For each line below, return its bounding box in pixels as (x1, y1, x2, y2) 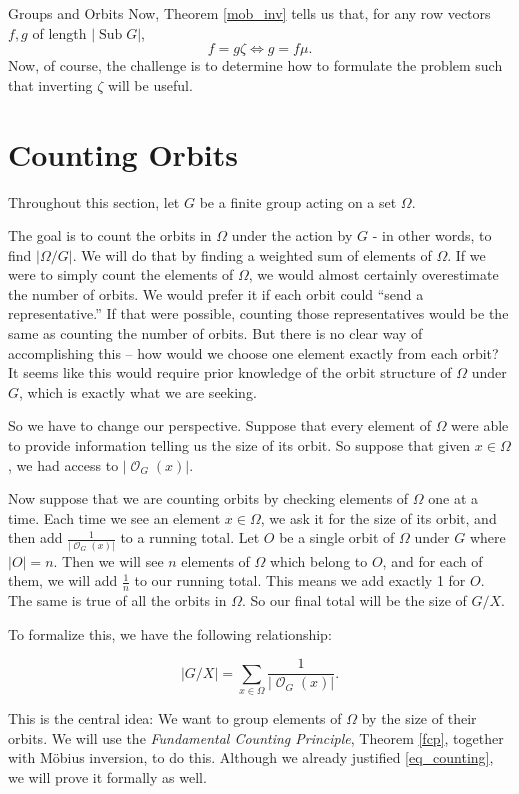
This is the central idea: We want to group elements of (8, 708, 342, 729)
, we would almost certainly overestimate (248, 264, 499, 285)
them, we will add (8, 570, 118, 591)
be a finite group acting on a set (199, 191, 397, 212)
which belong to (270, 550, 368, 571)
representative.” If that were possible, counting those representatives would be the (8, 303, 509, 324)
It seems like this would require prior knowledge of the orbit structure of (8, 362, 452, 383)
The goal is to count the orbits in (8, 225, 212, 246)
